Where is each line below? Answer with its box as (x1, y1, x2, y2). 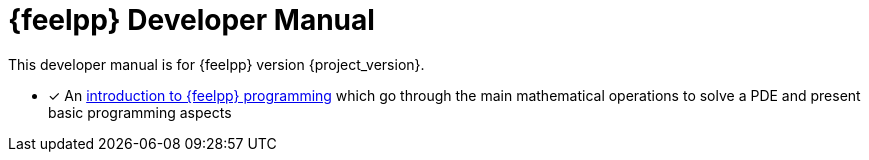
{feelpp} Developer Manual (8, 3, 375, 37)
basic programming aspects (48, 103, 232, 121)
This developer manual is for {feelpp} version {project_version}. (8, 55, 425, 73)
